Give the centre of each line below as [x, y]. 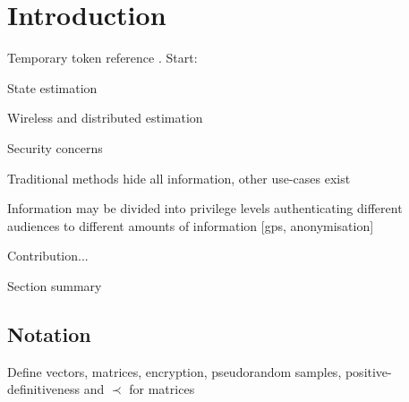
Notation [49, 334]
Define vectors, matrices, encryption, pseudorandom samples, [175, 371]
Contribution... [48, 256]
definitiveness [44, 389]
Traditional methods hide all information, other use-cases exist [179, 178]
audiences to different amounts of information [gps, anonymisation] [191, 225]
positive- [368, 371]
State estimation [52, 87]
